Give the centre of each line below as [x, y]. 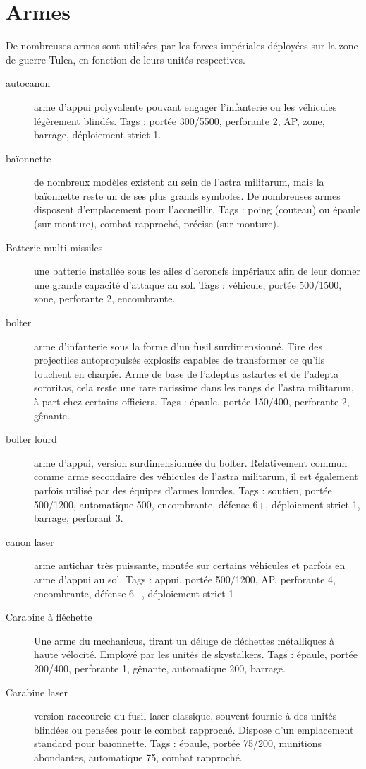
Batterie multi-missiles [54, 247]
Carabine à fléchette [49, 617]
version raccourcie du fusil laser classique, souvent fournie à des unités [185, 716]
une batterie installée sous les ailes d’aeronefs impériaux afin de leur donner [197, 271]
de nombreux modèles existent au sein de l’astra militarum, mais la [179, 182]
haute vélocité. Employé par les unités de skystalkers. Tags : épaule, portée [196, 654]
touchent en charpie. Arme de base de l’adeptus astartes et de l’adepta [187, 373]
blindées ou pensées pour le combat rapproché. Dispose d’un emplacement [194, 729]
